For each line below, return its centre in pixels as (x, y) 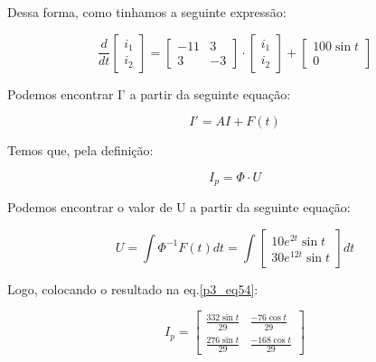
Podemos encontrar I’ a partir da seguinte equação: (149, 93)
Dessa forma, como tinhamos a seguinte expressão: (147, 12)
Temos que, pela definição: (80, 150)
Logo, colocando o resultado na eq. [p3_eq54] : (133, 288)
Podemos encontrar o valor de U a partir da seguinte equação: (179, 207)
